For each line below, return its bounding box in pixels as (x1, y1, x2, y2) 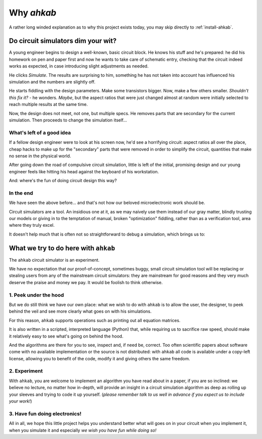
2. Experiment (9, 368, 43, 374)
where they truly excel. (9, 222, 55, 228)
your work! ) (9, 398, 33, 404)
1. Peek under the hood (9, 291, 64, 298)
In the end (9, 189, 33, 196)
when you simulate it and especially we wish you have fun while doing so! (9, 427, 157, 433)
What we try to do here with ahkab (9, 244, 115, 252)
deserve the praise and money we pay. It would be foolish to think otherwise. (9, 279, 163, 285)
